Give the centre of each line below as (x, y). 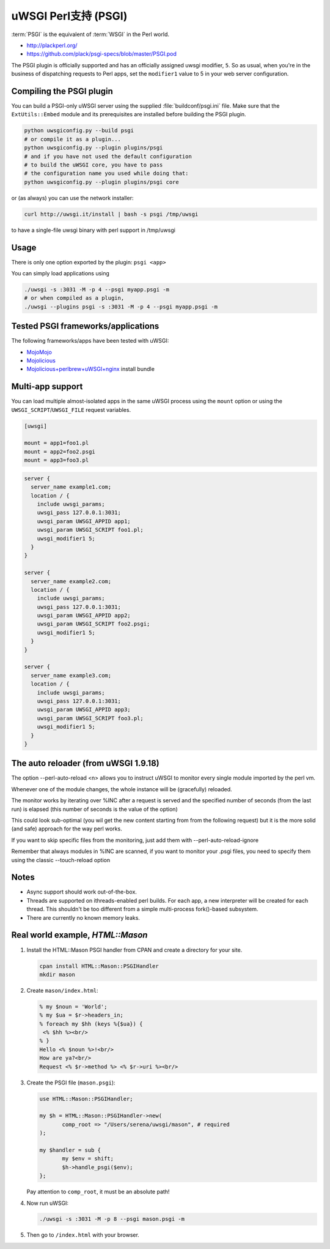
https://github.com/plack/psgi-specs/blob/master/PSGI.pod (102, 54)
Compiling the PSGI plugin (62, 91)
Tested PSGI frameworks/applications (85, 326)
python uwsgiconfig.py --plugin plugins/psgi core (102, 182)
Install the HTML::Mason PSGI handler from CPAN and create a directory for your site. (134, 950)
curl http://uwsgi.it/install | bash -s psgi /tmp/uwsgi (111, 214)
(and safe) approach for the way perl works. (67, 829)
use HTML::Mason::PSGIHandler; (86, 1099)
